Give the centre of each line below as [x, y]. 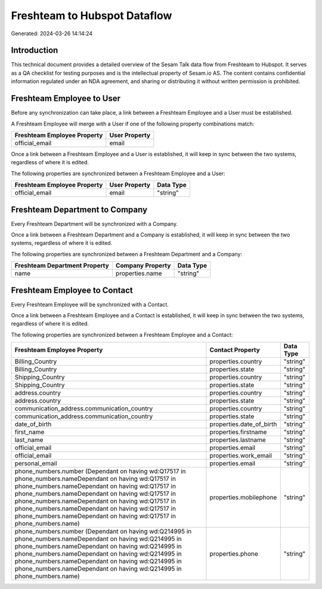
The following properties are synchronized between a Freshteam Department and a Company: [127, 254]
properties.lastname [238, 440]
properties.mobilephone [243, 498]
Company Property [143, 266]
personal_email [36, 464]
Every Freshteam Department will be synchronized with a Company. [95, 223]
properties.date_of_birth [243, 424]
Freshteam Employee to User [66, 99]
